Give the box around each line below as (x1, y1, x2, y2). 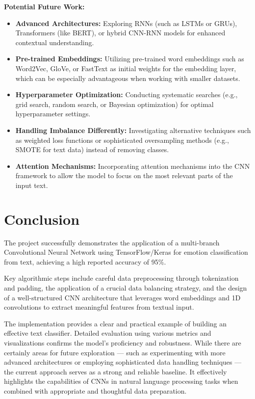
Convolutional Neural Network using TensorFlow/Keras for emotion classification (4, 247, 248, 257)
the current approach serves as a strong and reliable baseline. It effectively (4, 366, 227, 376)
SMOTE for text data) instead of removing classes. (15, 144, 169, 155)
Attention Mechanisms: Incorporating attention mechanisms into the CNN (15, 160, 250, 171)
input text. (15, 180, 48, 190)
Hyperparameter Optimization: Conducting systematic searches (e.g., (15, 89, 238, 100)
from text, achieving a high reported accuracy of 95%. (4, 256, 166, 266)
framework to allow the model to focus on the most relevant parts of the (15, 170, 233, 181)
